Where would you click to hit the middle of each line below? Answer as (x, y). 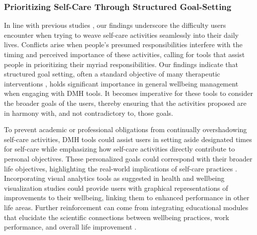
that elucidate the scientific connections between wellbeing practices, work (117, 217)
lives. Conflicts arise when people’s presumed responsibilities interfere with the (123, 44)
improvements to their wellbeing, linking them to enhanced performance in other (127, 197)
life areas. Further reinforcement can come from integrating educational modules (126, 207)
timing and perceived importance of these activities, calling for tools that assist (125, 54)
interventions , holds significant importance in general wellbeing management (121, 83)
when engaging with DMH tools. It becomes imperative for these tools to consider (128, 93)
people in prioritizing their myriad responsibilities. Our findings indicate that (121, 64)
